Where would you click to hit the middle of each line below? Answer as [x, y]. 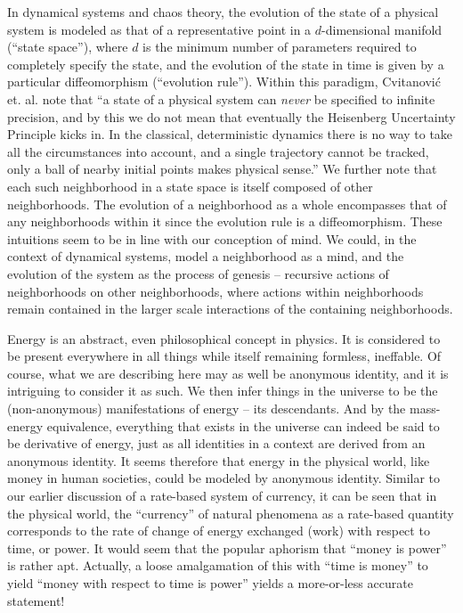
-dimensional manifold [382, 29]
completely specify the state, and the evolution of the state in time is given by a [226, 64]
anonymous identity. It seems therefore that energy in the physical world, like [219, 460]
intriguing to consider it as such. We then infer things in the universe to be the [223, 391]
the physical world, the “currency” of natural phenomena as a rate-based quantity [231, 513]
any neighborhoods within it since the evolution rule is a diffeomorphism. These [225, 221]
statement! [36, 600]
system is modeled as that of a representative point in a [159, 29]
